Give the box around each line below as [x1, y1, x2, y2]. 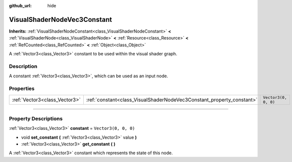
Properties [9, 85, 35, 92]
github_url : [9, 3, 32, 8]
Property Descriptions [9, 115, 63, 122]
